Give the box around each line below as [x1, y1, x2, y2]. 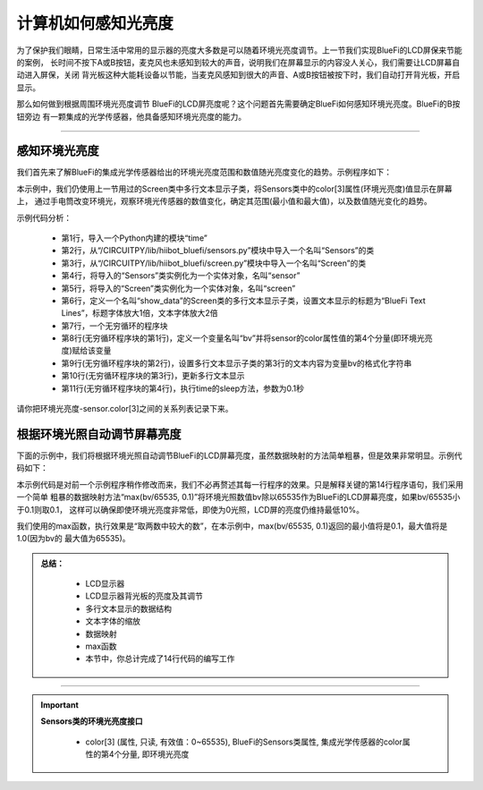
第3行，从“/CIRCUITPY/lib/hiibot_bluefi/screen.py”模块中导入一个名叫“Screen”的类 [61, 258, 367, 268]
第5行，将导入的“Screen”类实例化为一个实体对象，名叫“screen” [61, 283, 296, 293]
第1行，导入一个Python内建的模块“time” [61, 233, 208, 243]
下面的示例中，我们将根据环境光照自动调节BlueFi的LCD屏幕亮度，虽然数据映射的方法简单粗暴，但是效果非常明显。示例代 [16, 450, 462, 461]
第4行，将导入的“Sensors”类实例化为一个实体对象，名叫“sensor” [61, 270, 301, 281]
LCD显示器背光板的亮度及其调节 [85, 590, 203, 601]
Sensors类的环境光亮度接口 [40, 716, 143, 726]
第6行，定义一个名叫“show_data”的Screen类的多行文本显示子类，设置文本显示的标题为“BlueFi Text [61, 295, 426, 306]
